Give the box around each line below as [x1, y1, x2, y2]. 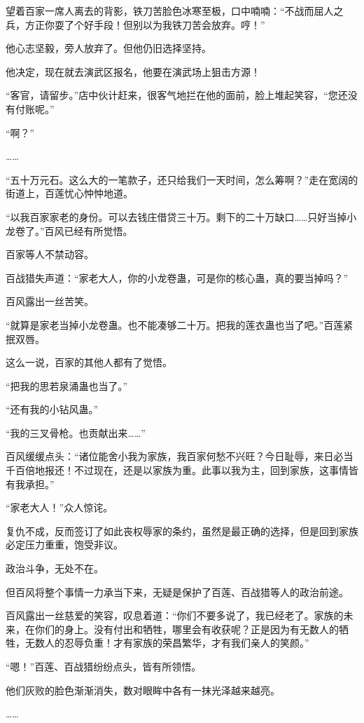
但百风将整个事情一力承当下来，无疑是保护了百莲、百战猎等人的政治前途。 [6, 584, 349, 599]
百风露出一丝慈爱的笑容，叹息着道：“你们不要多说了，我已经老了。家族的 [6, 608, 344, 623]
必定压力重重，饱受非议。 [6, 537, 123, 552]
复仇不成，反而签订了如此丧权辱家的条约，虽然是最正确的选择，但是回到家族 [6, 523, 358, 538]
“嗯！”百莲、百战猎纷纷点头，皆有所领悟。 [6, 659, 202, 673]
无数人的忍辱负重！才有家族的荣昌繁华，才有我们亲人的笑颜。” [24, 635, 309, 650]
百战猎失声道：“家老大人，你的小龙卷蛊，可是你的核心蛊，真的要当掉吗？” [6, 270, 349, 285]
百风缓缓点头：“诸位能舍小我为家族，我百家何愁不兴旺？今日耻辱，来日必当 [6, 449, 353, 464]
